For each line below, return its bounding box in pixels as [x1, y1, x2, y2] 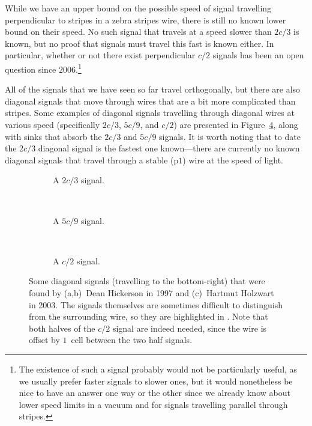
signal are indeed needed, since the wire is [112, 321, 267, 334]
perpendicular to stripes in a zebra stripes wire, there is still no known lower [5, 13, 286, 26]
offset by [29, 333, 60, 346]
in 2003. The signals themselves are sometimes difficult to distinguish [29, 298, 283, 311]
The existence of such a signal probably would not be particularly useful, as [19, 362, 298, 375]
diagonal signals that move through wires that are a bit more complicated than [5, 94, 296, 107]
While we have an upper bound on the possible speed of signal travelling [5, 2, 272, 14]
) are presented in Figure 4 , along [173, 118, 298, 130]
